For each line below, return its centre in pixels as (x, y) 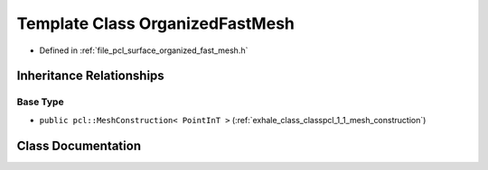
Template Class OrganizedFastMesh (156, 23)
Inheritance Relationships (90, 76)
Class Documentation (79, 145)
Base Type (40, 102)
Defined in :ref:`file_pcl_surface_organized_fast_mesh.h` (144, 50)
